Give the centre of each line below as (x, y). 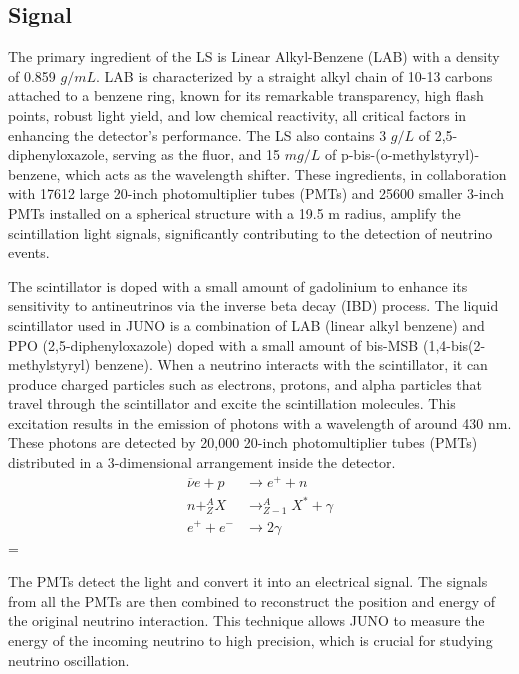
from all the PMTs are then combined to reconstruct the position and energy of (252, 600)
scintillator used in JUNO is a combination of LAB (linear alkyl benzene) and (246, 324)
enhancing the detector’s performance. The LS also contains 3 (197, 134)
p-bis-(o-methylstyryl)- (410, 154)
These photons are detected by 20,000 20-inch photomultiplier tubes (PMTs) (243, 442)
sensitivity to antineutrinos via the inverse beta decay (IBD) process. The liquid (253, 305)
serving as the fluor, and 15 (197, 154)
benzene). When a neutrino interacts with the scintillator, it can (291, 364)
